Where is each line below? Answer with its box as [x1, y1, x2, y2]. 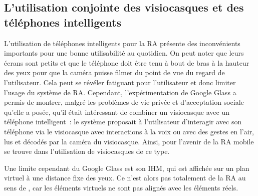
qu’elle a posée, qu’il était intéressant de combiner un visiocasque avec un [4, 106, 229, 117]
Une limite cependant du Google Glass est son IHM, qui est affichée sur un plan [4, 162, 249, 173]
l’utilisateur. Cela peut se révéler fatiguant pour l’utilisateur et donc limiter [4, 77, 236, 87]
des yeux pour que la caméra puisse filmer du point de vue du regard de [4, 67, 225, 78]
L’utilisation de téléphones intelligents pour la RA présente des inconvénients [4, 38, 240, 48]
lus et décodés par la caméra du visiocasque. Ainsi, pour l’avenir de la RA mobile [4, 136, 254, 146]
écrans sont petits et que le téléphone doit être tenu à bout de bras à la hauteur [4, 57, 249, 68]
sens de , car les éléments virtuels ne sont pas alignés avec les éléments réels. [4, 182, 238, 192]
